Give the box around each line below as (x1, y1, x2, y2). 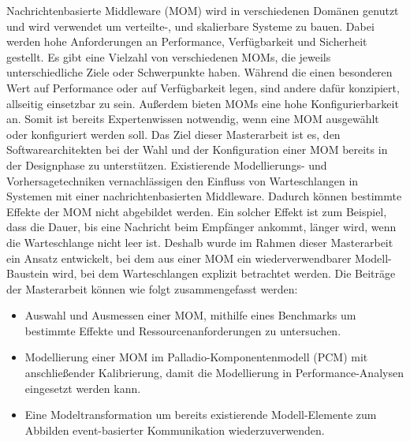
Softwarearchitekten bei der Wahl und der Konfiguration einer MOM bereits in (6, 141, 388, 158)
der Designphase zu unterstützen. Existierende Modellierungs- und (6, 156, 327, 173)
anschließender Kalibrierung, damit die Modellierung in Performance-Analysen (24, 364, 404, 381)
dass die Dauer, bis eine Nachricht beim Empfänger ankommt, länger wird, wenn (6, 219, 397, 235)
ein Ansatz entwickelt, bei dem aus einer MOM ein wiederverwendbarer (6, 249, 352, 266)
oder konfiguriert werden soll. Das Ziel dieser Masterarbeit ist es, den (6, 125, 341, 142)
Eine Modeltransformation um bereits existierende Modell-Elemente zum (24, 406, 377, 423)
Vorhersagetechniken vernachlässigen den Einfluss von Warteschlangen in (6, 172, 359, 189)
